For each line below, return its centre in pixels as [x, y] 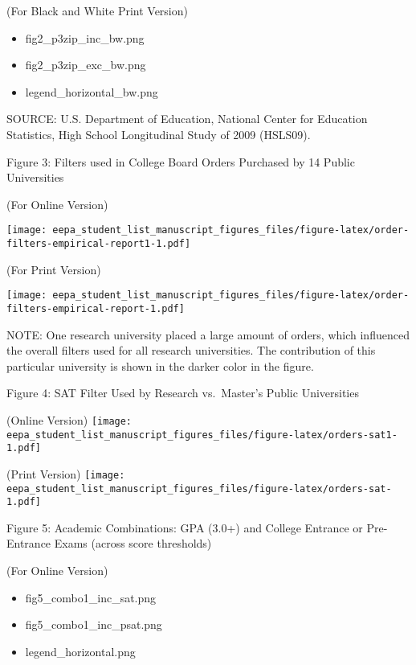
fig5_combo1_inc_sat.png [91, 597]
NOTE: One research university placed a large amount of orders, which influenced [208, 334]
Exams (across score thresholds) [133, 543]
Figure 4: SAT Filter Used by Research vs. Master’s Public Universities [183, 393]
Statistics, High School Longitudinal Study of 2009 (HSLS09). [159, 134]
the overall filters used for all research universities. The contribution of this [191, 350]
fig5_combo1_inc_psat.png [94, 624]
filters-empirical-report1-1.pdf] [99, 244]
